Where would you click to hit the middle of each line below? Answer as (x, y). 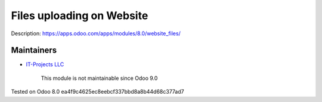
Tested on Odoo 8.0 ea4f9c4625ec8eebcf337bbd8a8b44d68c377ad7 (97, 92)
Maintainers (34, 50)
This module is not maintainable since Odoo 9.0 (99, 78)
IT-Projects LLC (45, 64)
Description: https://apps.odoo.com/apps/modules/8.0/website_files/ (96, 33)
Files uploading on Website (80, 16)
